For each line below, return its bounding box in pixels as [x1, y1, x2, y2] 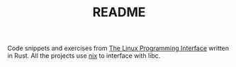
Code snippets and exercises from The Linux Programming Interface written [7, 44, 229, 53]
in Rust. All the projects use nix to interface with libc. [7, 51, 161, 60]
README [92, 4, 146, 20]
